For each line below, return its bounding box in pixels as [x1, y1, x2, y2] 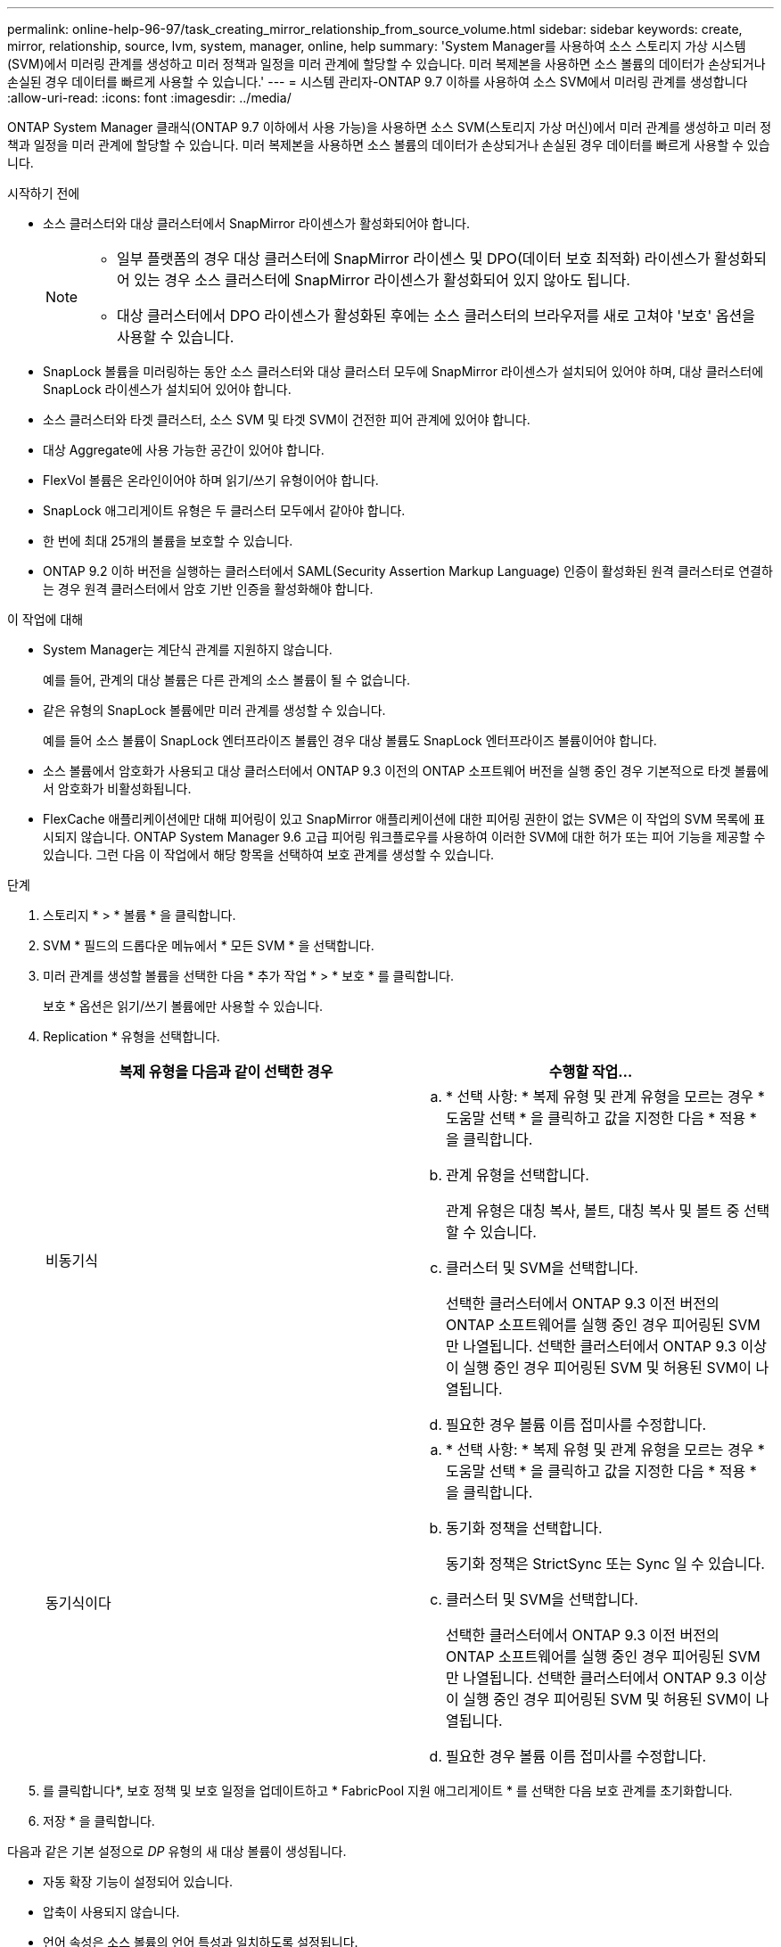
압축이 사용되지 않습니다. [43, 1904, 180, 1919]
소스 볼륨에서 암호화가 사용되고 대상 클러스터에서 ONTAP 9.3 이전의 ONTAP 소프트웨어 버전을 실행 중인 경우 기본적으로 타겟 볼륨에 [43, 763, 769, 778]
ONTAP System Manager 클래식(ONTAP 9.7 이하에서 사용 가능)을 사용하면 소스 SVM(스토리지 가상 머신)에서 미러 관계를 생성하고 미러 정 [7, 119, 772, 135]
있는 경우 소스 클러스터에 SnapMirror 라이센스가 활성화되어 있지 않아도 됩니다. [134, 271, 630, 289]
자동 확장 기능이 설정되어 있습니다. [43, 1874, 233, 1889]
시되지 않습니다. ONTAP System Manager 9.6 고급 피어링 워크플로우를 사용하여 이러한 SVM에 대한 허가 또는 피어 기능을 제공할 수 [43, 829, 766, 844]
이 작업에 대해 [7, 612, 84, 627]
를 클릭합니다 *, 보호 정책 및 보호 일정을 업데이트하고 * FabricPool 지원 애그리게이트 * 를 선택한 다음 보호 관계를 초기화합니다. [43, 1783, 733, 1798]
